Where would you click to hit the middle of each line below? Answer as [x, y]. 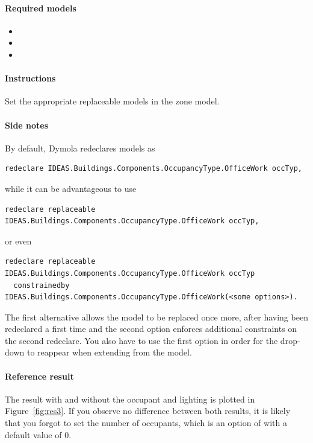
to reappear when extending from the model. [109, 352]
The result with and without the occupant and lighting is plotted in [130, 399]
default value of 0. [38, 434]
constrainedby [42, 285]
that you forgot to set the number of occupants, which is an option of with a [146, 423]
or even [18, 241]
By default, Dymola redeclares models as [80, 148]
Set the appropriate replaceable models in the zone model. [112, 101]
